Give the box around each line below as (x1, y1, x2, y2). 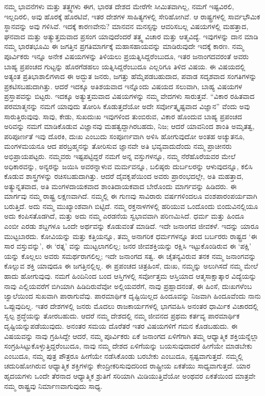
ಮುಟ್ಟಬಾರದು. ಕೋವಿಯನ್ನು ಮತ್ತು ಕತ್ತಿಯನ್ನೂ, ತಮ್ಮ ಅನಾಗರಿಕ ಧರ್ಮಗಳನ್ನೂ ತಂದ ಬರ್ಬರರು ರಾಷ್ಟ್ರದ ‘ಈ (4, 230, 257, 241)
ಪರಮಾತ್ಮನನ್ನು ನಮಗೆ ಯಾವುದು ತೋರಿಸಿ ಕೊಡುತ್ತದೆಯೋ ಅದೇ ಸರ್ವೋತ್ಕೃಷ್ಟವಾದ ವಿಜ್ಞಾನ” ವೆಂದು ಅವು (4, 100, 250, 111)
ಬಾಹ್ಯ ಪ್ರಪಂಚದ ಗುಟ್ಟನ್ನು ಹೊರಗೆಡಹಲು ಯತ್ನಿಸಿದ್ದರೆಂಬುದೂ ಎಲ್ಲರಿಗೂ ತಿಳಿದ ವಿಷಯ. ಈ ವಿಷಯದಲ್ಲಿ (4, 61, 246, 71)
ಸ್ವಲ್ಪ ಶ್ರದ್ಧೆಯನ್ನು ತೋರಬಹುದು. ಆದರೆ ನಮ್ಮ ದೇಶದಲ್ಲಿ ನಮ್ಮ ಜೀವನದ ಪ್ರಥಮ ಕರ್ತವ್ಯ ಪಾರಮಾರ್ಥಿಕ (4, 310, 240, 321)
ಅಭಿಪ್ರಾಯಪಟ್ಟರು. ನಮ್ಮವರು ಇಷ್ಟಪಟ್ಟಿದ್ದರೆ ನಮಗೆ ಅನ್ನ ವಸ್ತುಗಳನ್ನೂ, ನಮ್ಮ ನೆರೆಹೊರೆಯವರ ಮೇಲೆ (4, 150, 236, 161)
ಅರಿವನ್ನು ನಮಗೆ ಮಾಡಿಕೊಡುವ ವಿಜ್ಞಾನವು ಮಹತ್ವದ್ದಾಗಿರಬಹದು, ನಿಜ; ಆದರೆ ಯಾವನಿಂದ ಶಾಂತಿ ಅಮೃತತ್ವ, (4, 121, 255, 131)
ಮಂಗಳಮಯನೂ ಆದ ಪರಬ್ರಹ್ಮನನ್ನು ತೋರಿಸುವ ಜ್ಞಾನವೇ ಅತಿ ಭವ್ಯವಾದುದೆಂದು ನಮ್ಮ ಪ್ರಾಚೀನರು (4, 141, 232, 151)
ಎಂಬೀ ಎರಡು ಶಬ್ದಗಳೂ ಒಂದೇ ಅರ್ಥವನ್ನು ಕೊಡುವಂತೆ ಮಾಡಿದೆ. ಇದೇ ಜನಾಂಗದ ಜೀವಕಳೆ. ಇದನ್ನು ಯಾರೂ (4, 221, 259, 231)
